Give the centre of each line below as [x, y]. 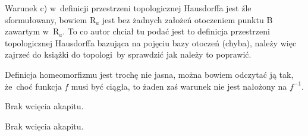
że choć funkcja [33, 86]
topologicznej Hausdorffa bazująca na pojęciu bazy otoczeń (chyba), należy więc [151, 42]
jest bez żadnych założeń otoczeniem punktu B [187, 19]
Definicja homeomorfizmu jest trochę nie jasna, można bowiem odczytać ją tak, [149, 74]
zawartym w [27, 31]
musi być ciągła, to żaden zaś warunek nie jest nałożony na [179, 86]
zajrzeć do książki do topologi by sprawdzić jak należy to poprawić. [128, 54]
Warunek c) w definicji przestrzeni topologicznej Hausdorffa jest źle [128, 8]
